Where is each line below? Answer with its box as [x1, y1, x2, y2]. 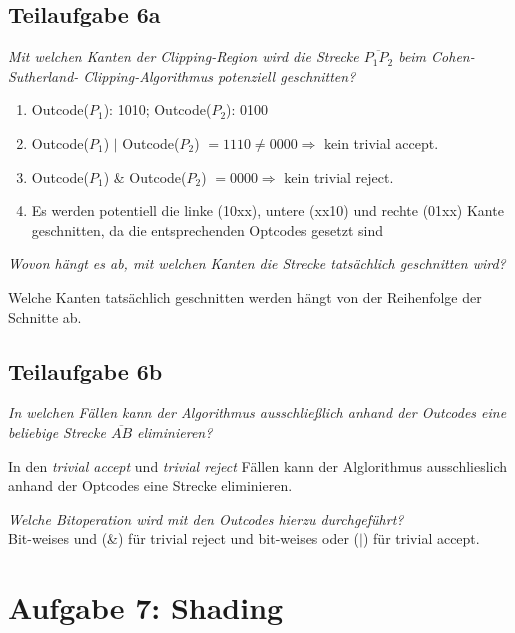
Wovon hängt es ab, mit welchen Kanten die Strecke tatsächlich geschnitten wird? [8, 253, 506, 274]
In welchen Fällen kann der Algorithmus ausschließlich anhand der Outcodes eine [8, 402, 507, 423]
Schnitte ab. [8, 306, 82, 327]
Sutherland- [8, 65, 79, 86]
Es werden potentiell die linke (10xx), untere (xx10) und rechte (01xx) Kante [31, 200, 504, 221]
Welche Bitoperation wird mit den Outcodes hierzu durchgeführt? [8, 508, 404, 529]
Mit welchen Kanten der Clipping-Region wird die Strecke [8, 46, 359, 67]
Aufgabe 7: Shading [8, 587, 284, 628]
